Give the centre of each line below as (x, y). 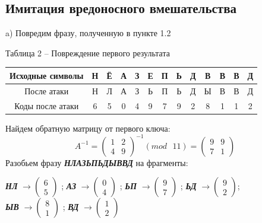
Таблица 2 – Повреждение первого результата (88, 52)
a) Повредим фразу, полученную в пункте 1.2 (88, 33)
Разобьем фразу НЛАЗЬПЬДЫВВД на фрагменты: (97, 162)
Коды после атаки (47, 105)
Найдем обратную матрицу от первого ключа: (88, 128)
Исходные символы (47, 75)
